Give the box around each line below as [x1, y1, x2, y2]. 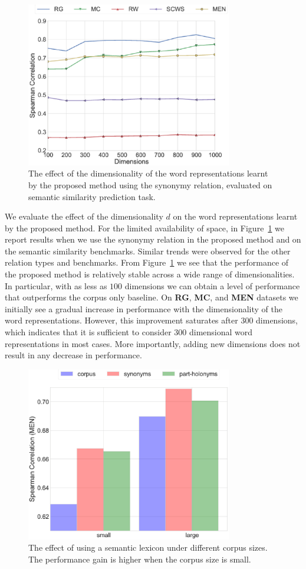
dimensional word [189, 326, 253, 338]
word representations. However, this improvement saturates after [5, 314, 238, 326]
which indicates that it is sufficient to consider [5, 326, 172, 338]
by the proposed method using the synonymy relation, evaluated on [28, 178, 272, 191]
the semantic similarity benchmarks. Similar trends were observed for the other [5, 244, 291, 257]
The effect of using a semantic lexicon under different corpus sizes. [28, 541, 268, 554]
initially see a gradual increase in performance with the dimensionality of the [5, 302, 282, 315]
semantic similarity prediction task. [28, 190, 156, 202]
